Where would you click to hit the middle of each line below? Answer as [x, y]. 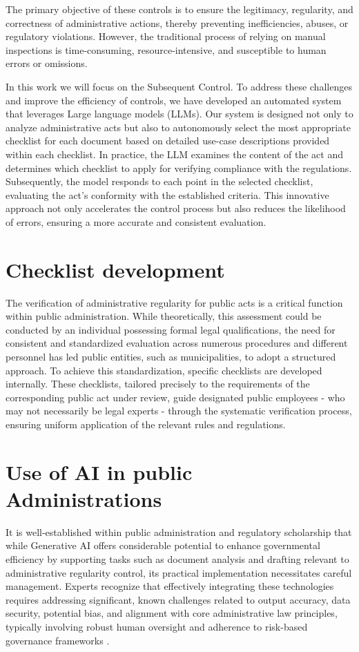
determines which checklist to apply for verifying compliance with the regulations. [179, 167]
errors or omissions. [47, 63]
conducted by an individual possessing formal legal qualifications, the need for [171, 329]
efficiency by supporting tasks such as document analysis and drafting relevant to [177, 559]
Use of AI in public [99, 471]
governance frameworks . [58, 640]
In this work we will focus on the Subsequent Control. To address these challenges [179, 86]
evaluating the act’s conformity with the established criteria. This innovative [167, 194]
